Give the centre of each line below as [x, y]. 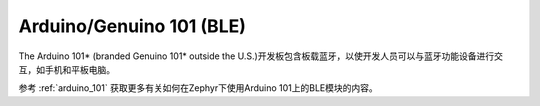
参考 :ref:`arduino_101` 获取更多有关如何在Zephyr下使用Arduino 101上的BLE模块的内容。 [198, 88]
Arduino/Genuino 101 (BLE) [132, 26]
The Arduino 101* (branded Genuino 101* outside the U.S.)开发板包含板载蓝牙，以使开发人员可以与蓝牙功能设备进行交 [261, 56]
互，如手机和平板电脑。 [66, 69]
